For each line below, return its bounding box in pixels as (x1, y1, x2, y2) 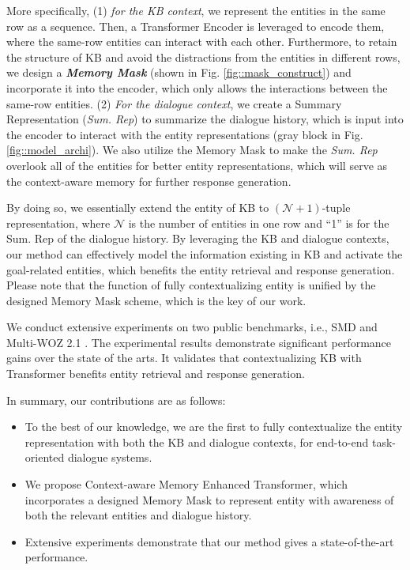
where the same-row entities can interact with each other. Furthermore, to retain (6, 33, 397, 50)
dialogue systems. (67, 449, 152, 466)
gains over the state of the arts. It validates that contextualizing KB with (6, 349, 362, 366)
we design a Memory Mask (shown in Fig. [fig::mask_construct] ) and (6, 64, 352, 81)
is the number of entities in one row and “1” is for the (128, 214, 389, 231)
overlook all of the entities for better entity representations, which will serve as (6, 157, 388, 173)
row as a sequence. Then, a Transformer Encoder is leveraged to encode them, (6, 17, 385, 34)
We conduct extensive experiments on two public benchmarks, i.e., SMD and (6, 319, 378, 335)
